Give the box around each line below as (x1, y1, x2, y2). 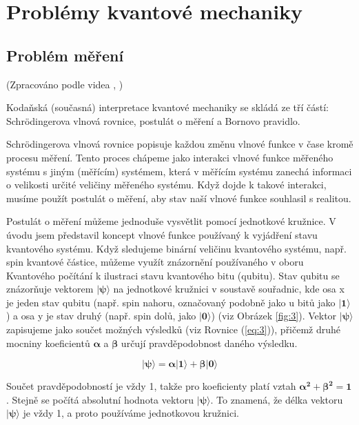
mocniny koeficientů (6, 335, 90, 350)
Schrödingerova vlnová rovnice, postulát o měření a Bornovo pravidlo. (6, 113, 300, 128)
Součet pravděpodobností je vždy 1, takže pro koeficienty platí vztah (6, 379, 296, 393)
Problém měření (6, 44, 124, 66)
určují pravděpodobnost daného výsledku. (121, 335, 298, 350)
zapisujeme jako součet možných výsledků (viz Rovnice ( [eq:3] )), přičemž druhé (6, 322, 341, 337)
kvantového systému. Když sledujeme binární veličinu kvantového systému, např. (6, 241, 347, 255)
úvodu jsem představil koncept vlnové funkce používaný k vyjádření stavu (6, 227, 318, 241)
